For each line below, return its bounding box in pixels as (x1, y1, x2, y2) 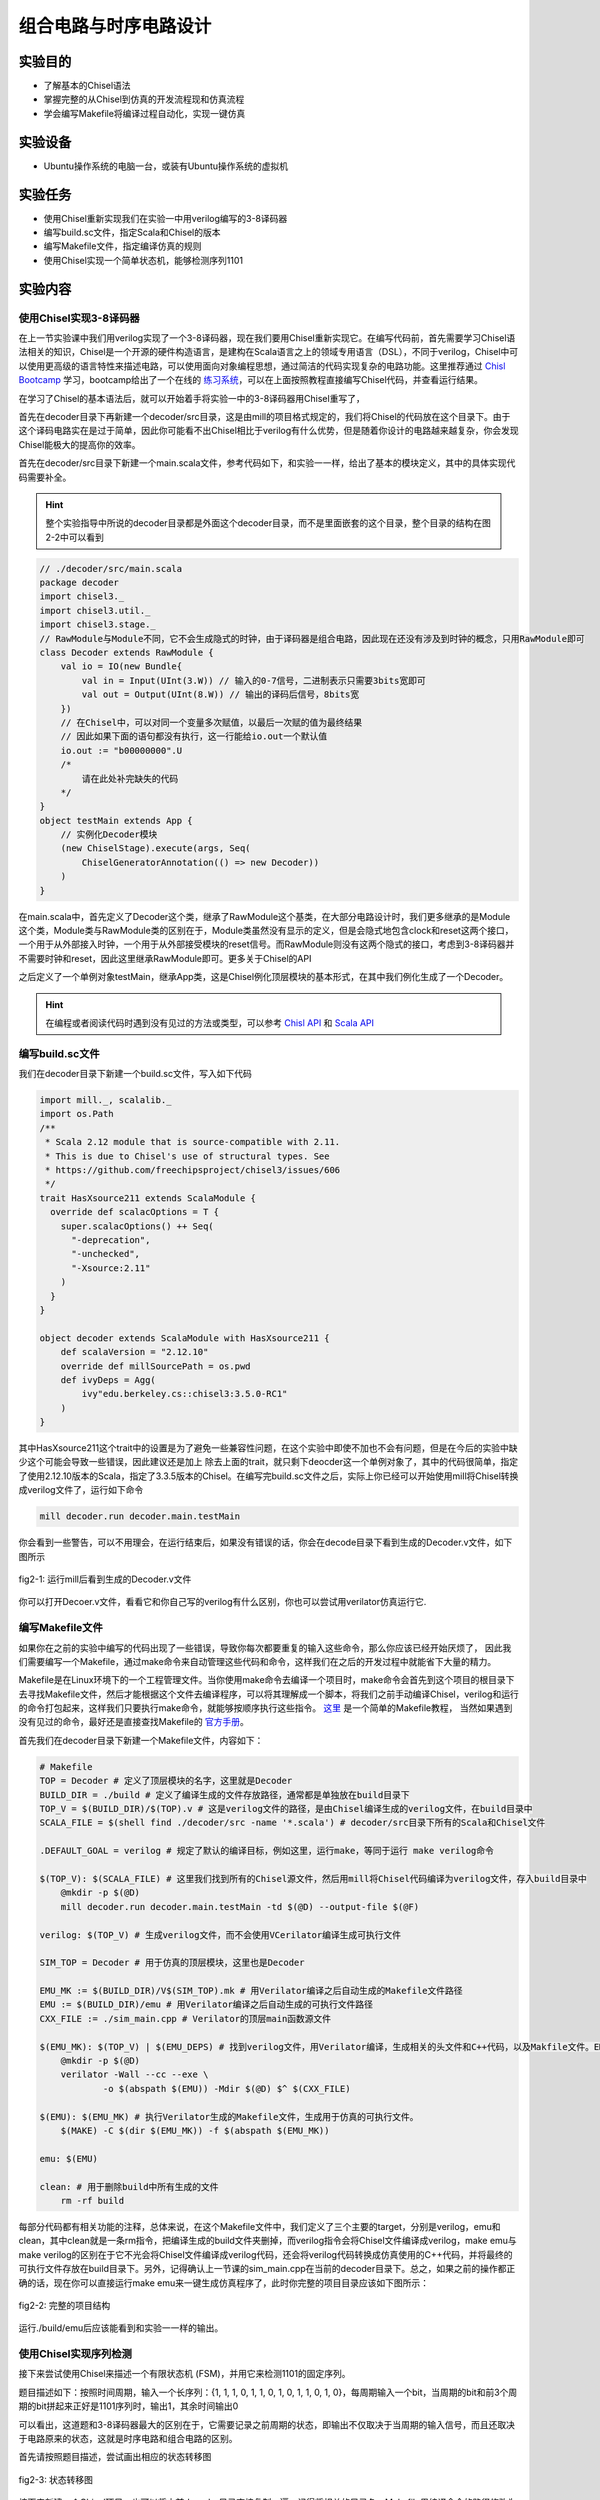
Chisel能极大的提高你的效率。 (18, 438, 141, 450)
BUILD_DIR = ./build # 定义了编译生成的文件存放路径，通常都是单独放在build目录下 (39, 1789, 410, 1800)
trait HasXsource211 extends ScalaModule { (39, 1192, 257, 1204)
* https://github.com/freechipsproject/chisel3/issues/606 (45, 1165, 341, 1176)
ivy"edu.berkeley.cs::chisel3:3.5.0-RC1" (81, 1388, 288, 1400)
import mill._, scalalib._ (39, 1095, 172, 1106)
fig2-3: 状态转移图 (18, 2473, 94, 2485)
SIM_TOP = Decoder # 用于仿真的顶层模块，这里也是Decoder (39, 1957, 305, 1969)
